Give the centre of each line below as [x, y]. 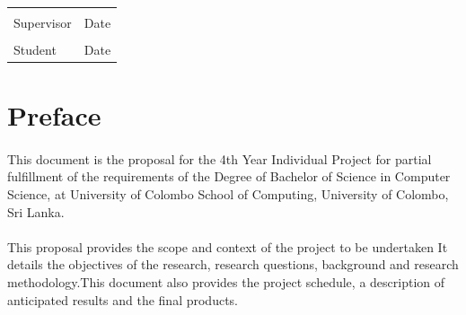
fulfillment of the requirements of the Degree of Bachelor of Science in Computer [229, 176]
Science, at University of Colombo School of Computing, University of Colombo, [228, 193]
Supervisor [43, 22]
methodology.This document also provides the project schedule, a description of [226, 281]
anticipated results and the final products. [123, 299]
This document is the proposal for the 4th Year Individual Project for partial [220, 158]
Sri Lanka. [36, 211]
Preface [54, 114]
